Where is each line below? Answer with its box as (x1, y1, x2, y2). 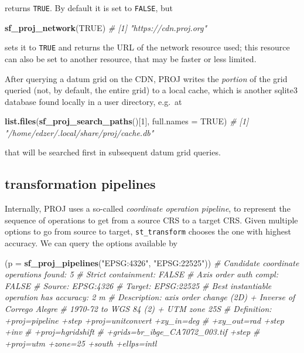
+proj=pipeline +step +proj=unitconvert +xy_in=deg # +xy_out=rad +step (5, 314, 284, 326)
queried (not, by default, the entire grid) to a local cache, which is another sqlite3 (5, 84, 298, 96)
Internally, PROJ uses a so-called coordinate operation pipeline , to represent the (5, 202, 291, 215)
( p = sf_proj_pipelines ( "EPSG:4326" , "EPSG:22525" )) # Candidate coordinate (5, 256, 299, 269)
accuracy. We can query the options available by (5, 237, 177, 249)
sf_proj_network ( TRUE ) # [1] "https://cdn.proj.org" (5, 21, 207, 33)
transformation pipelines (5, 175, 156, 193)
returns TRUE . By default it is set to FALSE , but (5, 2, 173, 13)
